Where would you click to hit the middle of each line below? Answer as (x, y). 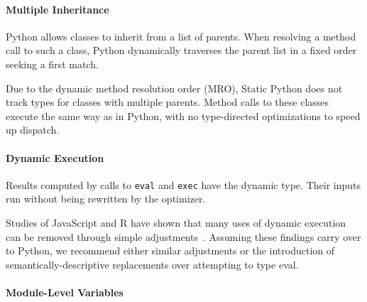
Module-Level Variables (65, 292)
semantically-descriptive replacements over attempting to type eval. (152, 264)
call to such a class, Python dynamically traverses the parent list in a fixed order (181, 50)
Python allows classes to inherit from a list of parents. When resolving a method (181, 36)
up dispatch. (33, 130)
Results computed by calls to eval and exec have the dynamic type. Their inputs (183, 184)
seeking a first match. (52, 64)
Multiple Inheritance (57, 9)
